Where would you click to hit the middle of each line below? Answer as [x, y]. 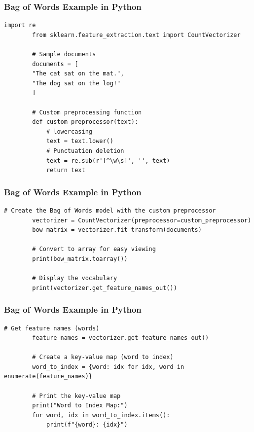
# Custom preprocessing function [87, 112]
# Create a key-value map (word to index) [103, 357]
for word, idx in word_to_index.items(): [101, 415]
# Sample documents [64, 54]
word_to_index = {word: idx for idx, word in [108, 367]
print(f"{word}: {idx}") [87, 425]
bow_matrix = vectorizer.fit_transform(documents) [117, 230]
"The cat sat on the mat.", [78, 74]
